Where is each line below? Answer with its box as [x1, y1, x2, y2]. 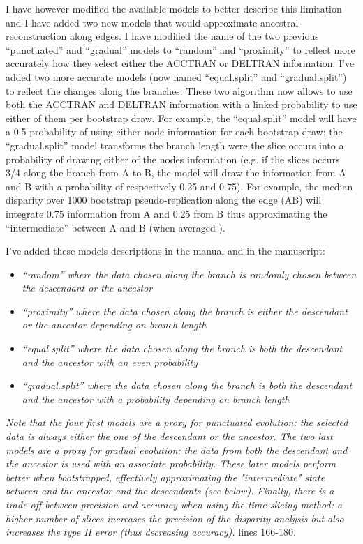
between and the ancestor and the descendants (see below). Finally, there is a [6, 483, 334, 498]
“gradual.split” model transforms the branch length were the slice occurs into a [6, 137, 344, 152]
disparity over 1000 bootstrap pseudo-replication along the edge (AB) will [6, 192, 322, 207]
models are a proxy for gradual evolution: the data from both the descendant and [6, 442, 348, 457]
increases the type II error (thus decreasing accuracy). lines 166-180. [6, 524, 296, 539]
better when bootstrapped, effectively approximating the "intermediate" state [6, 469, 325, 484]
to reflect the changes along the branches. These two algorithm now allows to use [6, 83, 353, 98]
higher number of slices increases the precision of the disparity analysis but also [6, 511, 344, 525]
